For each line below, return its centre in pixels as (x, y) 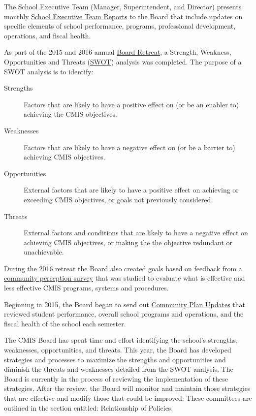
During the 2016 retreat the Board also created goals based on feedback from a (123, 268)
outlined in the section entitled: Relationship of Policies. (89, 407)
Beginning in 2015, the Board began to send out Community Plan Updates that (125, 304)
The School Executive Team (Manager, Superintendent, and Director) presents (123, 6)
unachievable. (44, 252)
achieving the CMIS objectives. (70, 114)
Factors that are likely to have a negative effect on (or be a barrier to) (129, 147)
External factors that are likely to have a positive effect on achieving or (131, 190)
